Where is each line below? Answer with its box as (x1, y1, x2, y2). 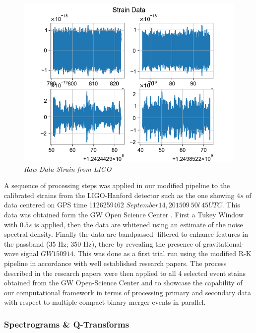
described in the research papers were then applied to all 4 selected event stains (4, 267, 246, 278)
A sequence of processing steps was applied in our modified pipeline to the (4, 180, 230, 191)
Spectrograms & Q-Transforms (4, 318, 129, 330)
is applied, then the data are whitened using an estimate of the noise (34, 219, 243, 229)
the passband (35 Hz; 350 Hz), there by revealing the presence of (4, 238, 201, 249)
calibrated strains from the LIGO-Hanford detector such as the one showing (4, 190, 235, 200)
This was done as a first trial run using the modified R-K (77, 248, 252, 259)
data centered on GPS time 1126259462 (4, 200, 124, 210)
